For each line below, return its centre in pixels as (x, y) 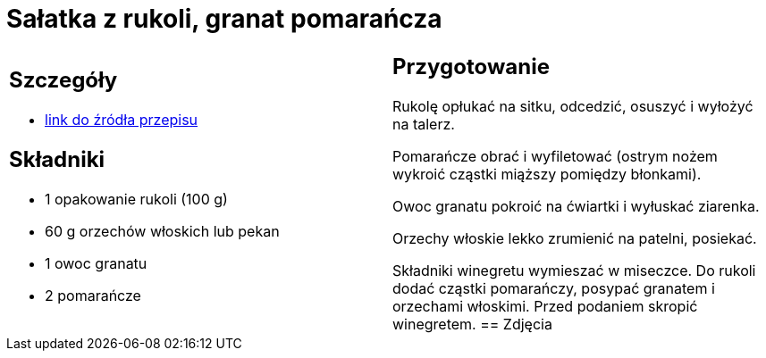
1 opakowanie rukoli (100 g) (136, 200)
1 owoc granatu (96, 264)
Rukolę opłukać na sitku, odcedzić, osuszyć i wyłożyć (573, 106)
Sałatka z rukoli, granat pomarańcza (224, 19)
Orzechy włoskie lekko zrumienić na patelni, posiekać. (575, 238)
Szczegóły (63, 80)
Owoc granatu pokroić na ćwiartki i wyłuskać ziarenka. (576, 206)
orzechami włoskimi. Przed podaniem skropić (545, 306)
